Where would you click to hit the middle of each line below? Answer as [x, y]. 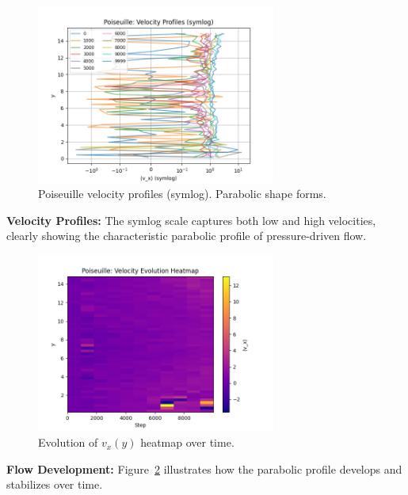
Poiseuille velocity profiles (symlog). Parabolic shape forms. [182, 194]
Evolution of [68, 442]
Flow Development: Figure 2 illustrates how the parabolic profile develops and [204, 468]
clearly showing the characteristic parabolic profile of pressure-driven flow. [187, 236]
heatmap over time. [187, 442]
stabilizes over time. [55, 484]
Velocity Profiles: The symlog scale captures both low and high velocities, [191, 220]
